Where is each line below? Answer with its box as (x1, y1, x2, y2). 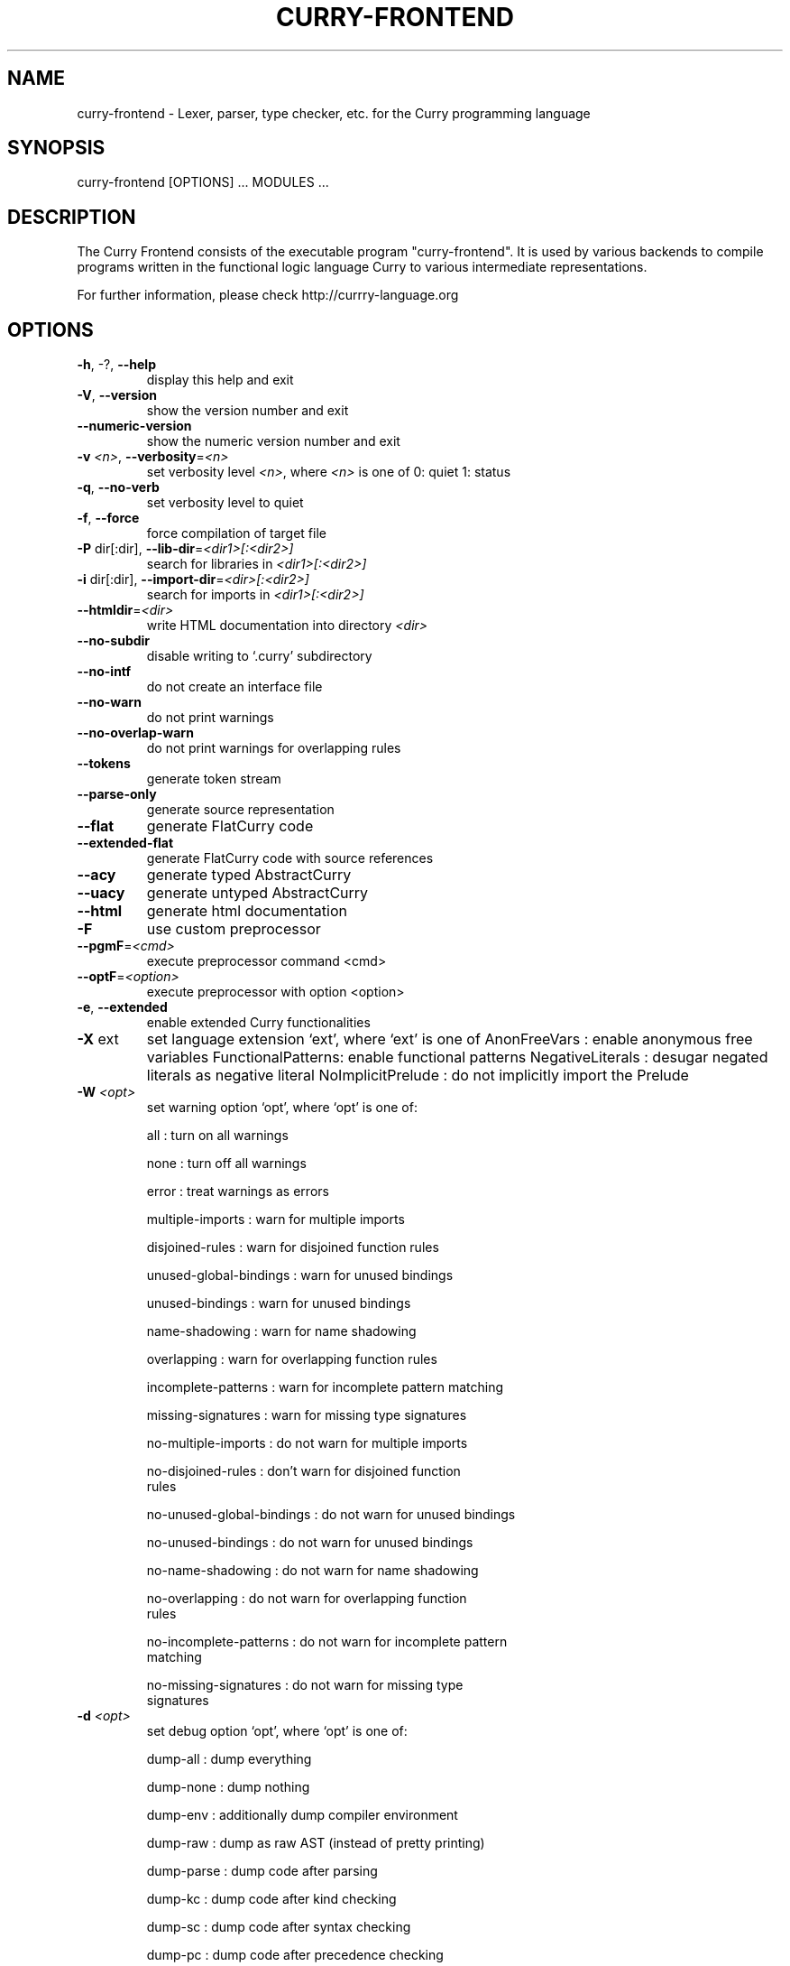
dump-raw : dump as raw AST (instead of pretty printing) (146, 1835, 485, 1851)
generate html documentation (146, 902, 347, 921)
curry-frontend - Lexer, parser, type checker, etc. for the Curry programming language (77, 105, 591, 121)
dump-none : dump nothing (146, 1779, 310, 1795)
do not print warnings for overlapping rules (146, 740, 401, 756)
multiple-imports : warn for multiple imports (146, 1211, 405, 1228)
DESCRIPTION (7, 205, 136, 228)
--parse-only (77, 786, 157, 802)
